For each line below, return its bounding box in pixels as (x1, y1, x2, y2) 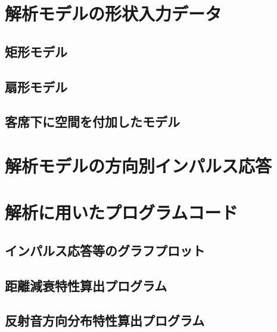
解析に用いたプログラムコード (5, 200, 238, 225)
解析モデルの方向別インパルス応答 (5, 153, 272, 177)
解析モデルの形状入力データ (5, 1, 222, 26)
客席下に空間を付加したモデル (5, 112, 180, 131)
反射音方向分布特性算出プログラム (5, 311, 205, 330)
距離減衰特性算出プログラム (5, 276, 167, 294)
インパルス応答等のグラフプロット (5, 241, 205, 259)
